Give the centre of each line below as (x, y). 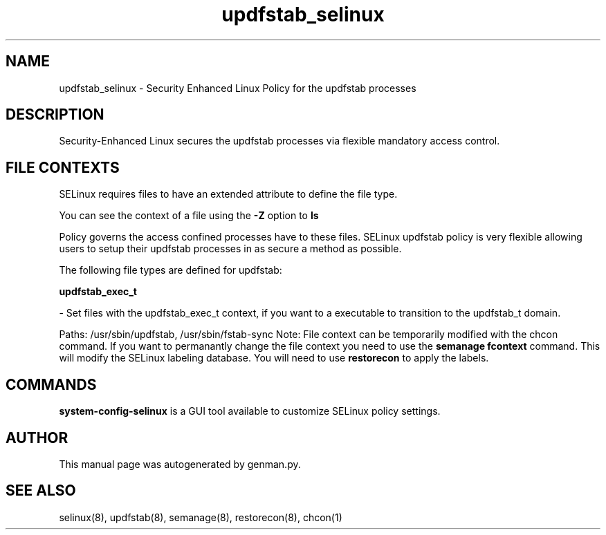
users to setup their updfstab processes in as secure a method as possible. (230, 249)
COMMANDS (51, 384)
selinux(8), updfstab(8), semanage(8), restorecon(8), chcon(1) (201, 517)
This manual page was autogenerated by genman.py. (180, 464)
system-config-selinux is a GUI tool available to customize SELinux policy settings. (250, 411)
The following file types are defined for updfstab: (171, 270)
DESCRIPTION (55, 115)
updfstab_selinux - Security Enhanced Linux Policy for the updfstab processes (238, 88)
